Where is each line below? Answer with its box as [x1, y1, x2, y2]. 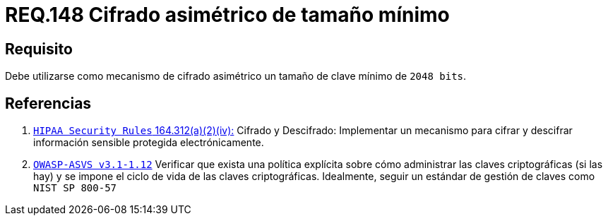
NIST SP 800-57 [33, 182, 117, 194]
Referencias [5, 94, 92, 112]
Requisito [5, 40, 73, 58]
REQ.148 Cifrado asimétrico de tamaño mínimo [5, 3, 450, 27]
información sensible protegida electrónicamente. [33, 136, 264, 149]
